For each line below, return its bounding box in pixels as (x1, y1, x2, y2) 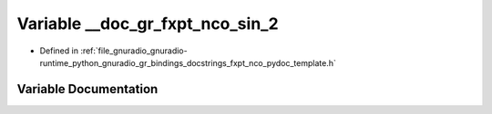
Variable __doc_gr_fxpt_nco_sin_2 (16, 14, 279, 33)
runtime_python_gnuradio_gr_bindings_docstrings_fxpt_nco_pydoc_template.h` (39, 57, 336, 68)
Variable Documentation (16, 81, 159, 97)
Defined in (39, 45, 79, 56)
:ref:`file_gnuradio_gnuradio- (80, 45, 188, 56)
